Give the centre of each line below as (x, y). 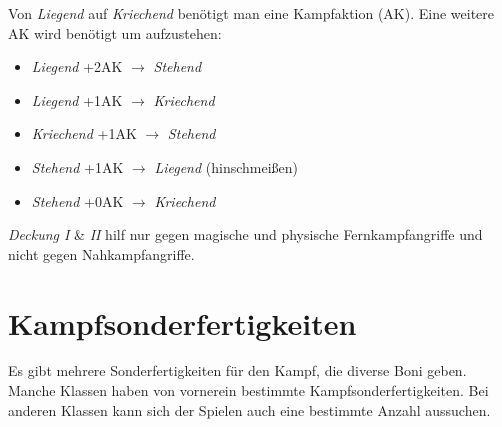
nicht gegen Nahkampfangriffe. (101, 253)
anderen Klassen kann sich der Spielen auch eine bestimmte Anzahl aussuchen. (249, 409)
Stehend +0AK (77, 200)
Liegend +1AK (77, 99)
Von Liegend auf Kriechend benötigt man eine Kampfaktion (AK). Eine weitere (251, 13)
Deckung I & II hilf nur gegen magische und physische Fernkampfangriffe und (245, 234)
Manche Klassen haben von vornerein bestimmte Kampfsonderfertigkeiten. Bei (248, 390)
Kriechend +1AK (84, 133)
